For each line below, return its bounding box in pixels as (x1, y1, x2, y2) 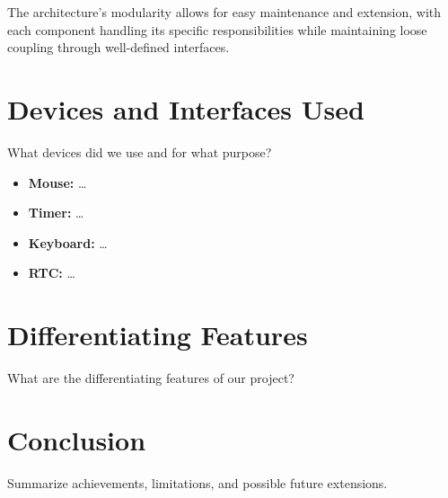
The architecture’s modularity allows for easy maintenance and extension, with (7, 3, 442, 21)
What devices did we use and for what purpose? (7, 142, 272, 161)
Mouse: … (28, 173, 87, 191)
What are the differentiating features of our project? (7, 369, 294, 387)
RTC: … (28, 263, 75, 282)
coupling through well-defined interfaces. (7, 38, 230, 57)
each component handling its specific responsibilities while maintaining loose (7, 20, 427, 39)
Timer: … (28, 203, 84, 222)
